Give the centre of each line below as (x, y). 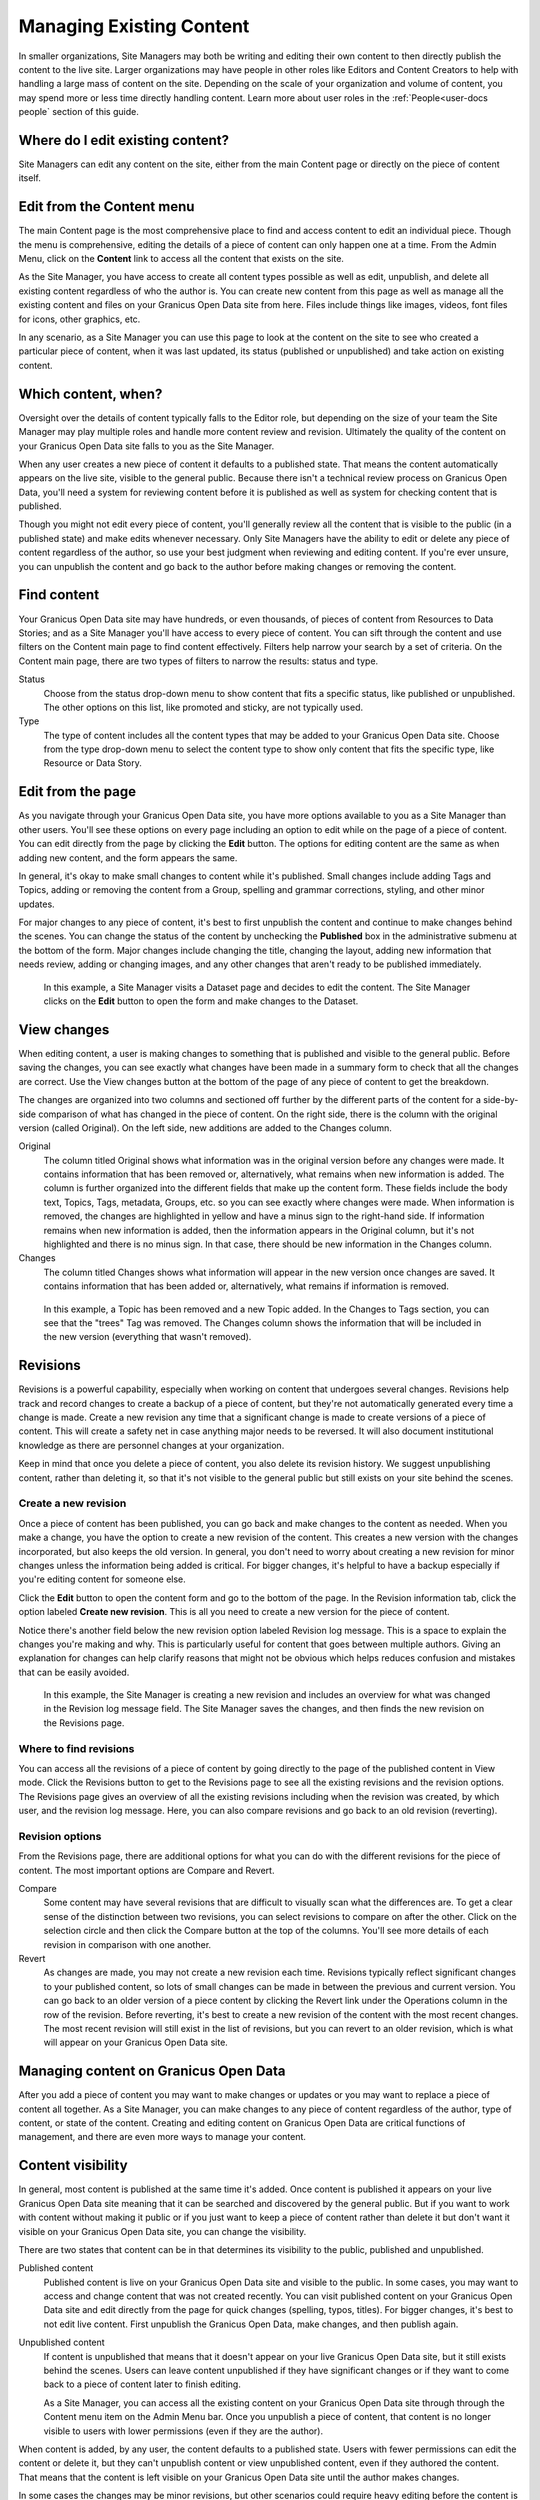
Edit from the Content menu (106, 206)
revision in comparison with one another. (127, 1944)
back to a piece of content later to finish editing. (142, 2384)
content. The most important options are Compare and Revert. (146, 1870)
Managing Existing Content (134, 26)
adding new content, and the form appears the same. (128, 857)
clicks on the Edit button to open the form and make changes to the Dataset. (201, 1001)
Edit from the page (77, 791)
